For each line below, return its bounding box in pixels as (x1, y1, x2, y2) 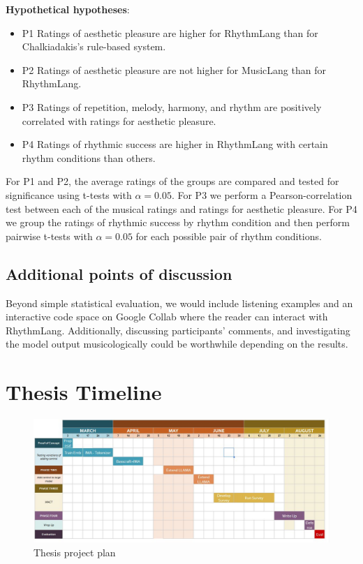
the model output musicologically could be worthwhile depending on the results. (6, 336, 348, 351)
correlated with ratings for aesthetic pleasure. (22, 113, 216, 128)
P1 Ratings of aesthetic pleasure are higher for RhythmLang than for (22, 25, 318, 40)
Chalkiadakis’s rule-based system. (22, 39, 166, 54)
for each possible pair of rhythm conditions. (135, 228, 322, 243)
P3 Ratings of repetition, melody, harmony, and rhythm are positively (22, 99, 322, 114)
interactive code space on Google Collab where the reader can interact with (6, 309, 328, 324)
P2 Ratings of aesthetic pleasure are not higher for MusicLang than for (22, 62, 326, 77)
